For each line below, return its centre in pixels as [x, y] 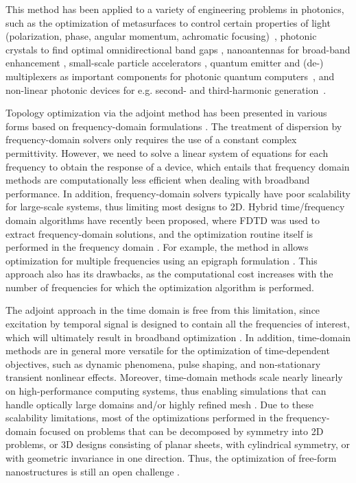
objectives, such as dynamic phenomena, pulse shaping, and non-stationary [163, 363]
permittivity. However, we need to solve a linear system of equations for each [167, 152]
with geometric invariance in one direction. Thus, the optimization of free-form [171, 458]
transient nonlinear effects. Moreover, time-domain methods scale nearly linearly [174, 377]
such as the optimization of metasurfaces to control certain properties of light [168, 22]
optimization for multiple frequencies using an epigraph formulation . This [162, 260]
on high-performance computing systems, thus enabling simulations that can [166, 391]
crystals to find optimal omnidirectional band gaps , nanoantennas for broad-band [178, 49]
